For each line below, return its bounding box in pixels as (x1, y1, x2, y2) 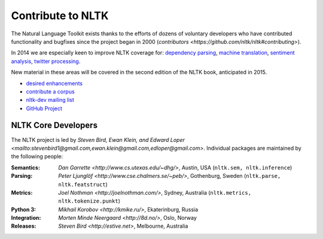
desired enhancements (26, 80, 83, 87)
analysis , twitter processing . (11, 58, 81, 65)
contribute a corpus (26, 87, 75, 95)
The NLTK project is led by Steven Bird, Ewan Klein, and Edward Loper (11, 136, 185, 143)
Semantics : (11, 164, 40, 171)
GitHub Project (26, 105, 63, 112)
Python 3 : (11, 205, 36, 213)
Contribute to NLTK (11, 9, 109, 22)
